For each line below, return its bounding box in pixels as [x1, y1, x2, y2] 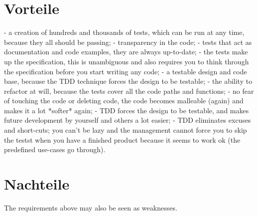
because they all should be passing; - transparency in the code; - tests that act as [4, 36, 252, 47]
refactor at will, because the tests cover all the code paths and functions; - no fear [4, 85, 254, 96]
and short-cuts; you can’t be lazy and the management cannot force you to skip [4, 125, 247, 135]
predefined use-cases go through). [4, 144, 106, 155]
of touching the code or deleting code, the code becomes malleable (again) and [4, 95, 244, 106]
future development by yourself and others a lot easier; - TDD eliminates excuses [4, 115, 251, 125]
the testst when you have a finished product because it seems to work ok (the [4, 134, 241, 145]
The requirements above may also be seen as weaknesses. [4, 202, 177, 213]
